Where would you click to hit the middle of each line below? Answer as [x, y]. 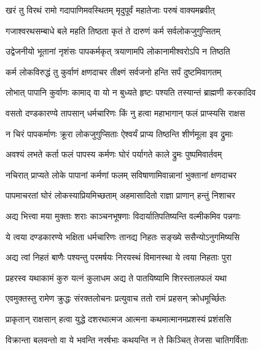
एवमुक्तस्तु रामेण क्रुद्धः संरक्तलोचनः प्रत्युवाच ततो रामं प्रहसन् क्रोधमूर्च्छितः [116, 298]
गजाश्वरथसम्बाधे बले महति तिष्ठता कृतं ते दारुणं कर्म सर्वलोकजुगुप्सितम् [113, 30]
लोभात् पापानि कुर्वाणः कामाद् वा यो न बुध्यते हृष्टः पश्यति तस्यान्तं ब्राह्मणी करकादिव [131, 92]
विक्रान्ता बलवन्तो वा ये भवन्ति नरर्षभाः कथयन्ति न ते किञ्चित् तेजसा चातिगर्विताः [127, 339]
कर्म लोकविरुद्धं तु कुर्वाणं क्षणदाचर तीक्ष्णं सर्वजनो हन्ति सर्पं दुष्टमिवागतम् [114, 71]
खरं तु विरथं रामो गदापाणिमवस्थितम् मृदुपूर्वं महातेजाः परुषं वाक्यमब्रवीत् [110, 10]
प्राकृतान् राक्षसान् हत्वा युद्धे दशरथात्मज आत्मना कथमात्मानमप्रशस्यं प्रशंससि [119, 318]
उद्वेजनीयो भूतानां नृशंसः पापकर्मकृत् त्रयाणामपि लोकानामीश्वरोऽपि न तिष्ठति [118, 51]
